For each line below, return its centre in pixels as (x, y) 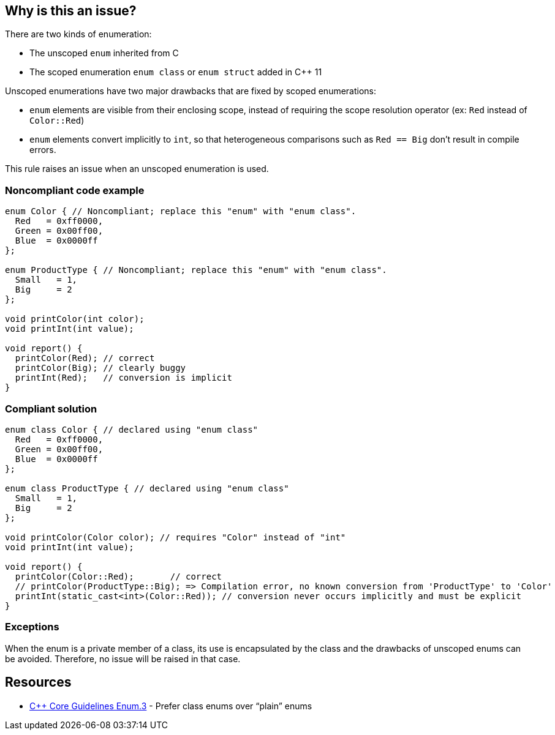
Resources (38, 682)
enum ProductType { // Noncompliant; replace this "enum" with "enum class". (196, 270)
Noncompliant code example (75, 190)
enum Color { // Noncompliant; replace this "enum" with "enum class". (181, 211)
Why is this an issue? (71, 11)
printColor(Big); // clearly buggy (100, 368)
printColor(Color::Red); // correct (119, 576)
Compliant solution (51, 409)
